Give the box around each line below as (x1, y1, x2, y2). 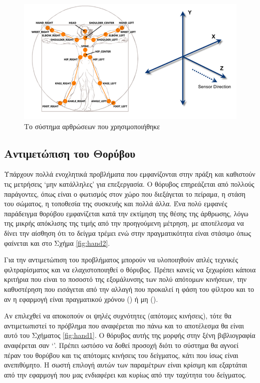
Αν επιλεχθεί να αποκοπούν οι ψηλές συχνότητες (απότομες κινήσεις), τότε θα (4, 310, 231, 321)
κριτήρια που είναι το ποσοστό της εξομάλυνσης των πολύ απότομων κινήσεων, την (4, 274, 247, 284)
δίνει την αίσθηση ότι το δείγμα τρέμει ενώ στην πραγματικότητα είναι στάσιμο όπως (4, 228, 251, 238)
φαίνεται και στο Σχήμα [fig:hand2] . (4, 237, 110, 248)
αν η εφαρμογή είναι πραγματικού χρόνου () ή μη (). (4, 293, 158, 304)
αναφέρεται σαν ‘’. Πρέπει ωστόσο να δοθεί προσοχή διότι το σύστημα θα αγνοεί (4, 339, 238, 350)
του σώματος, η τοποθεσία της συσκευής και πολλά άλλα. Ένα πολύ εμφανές (4, 198, 227, 209)
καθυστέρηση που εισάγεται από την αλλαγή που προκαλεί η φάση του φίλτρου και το (4, 283, 254, 294)
